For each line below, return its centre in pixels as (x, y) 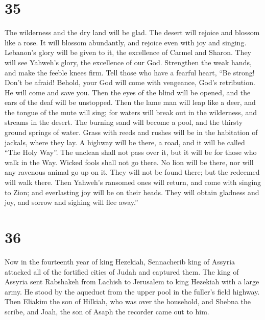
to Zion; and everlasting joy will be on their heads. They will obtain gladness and (132, 192)
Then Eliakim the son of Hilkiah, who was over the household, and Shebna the (128, 301)
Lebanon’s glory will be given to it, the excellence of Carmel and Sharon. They (128, 52)
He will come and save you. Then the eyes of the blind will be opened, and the (128, 92)
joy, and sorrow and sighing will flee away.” (71, 202)
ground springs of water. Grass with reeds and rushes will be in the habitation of (131, 132)
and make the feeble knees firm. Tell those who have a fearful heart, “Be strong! (130, 72)
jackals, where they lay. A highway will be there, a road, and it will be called (125, 142)
